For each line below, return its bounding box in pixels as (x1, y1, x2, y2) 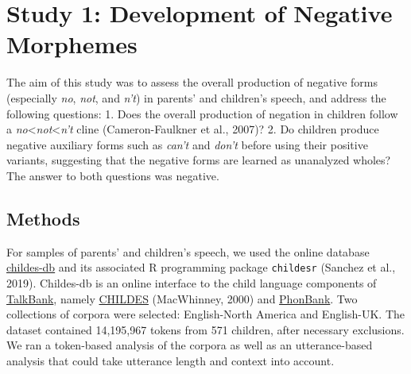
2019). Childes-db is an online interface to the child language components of (6, 274, 377, 291)
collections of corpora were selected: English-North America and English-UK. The (6, 306, 405, 322)
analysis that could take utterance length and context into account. (6, 352, 335, 368)
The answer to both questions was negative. (6, 167, 219, 183)
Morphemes (6, 28, 138, 60)
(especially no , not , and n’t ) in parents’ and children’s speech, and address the (6, 89, 386, 106)
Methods (6, 206, 80, 230)
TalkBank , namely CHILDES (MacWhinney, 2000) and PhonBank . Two (6, 290, 358, 307)
